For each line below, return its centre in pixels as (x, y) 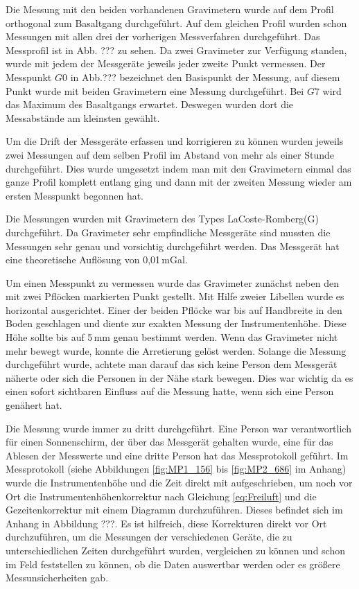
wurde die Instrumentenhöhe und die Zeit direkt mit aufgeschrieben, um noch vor (179, 482)
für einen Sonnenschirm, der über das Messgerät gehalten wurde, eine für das (169, 442)
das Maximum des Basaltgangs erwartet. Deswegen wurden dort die (150, 104)
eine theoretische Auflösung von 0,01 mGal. (97, 260)
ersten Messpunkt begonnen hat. (75, 195)
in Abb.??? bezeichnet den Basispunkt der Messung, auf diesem (205, 77)
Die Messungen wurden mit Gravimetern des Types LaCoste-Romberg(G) (163, 219)
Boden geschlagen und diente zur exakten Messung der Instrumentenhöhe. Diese (176, 323)
